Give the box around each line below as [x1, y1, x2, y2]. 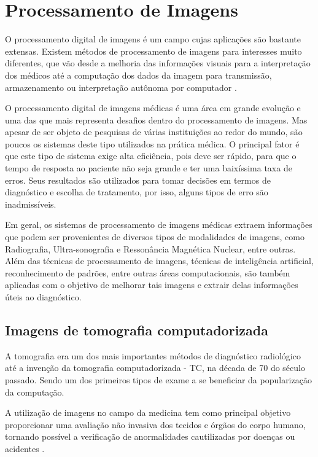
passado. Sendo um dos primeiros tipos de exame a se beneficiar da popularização [5, 373, 312, 386]
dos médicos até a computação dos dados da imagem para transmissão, [5, 68, 272, 81]
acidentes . [5, 442, 45, 455]
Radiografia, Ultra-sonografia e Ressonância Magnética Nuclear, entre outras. [5, 242, 296, 255]
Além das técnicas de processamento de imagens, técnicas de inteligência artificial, [5, 254, 314, 267]
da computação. [5, 385, 64, 398]
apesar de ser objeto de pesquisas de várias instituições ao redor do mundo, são [5, 125, 303, 138]
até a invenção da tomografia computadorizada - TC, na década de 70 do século [5, 361, 305, 374]
